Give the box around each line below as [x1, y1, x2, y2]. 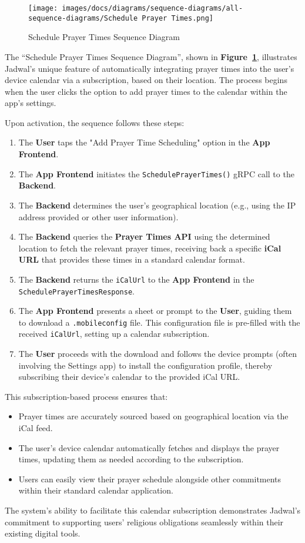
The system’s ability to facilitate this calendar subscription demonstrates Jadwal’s [5, 504, 301, 516]
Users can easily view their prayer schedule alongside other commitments [18, 472, 281, 485]
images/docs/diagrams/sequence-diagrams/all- [62, 4, 243, 12]
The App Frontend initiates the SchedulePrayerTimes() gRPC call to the [18, 167, 294, 180]
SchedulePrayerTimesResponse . [18, 284, 135, 297]
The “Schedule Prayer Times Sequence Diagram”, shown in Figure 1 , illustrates [5, 50, 297, 62]
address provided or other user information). [18, 210, 179, 223]
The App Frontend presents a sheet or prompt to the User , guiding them [18, 304, 292, 317]
